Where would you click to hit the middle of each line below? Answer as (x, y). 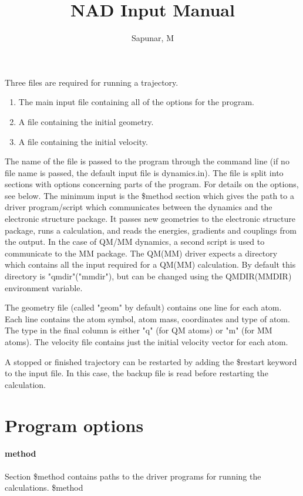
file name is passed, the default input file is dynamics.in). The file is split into (144, 172)
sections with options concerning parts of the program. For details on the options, (152, 184)
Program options (74, 425)
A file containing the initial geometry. (86, 121)
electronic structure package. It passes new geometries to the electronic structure (150, 219)
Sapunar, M (153, 38)
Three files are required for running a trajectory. (92, 82)
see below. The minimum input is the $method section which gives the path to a (149, 195)
